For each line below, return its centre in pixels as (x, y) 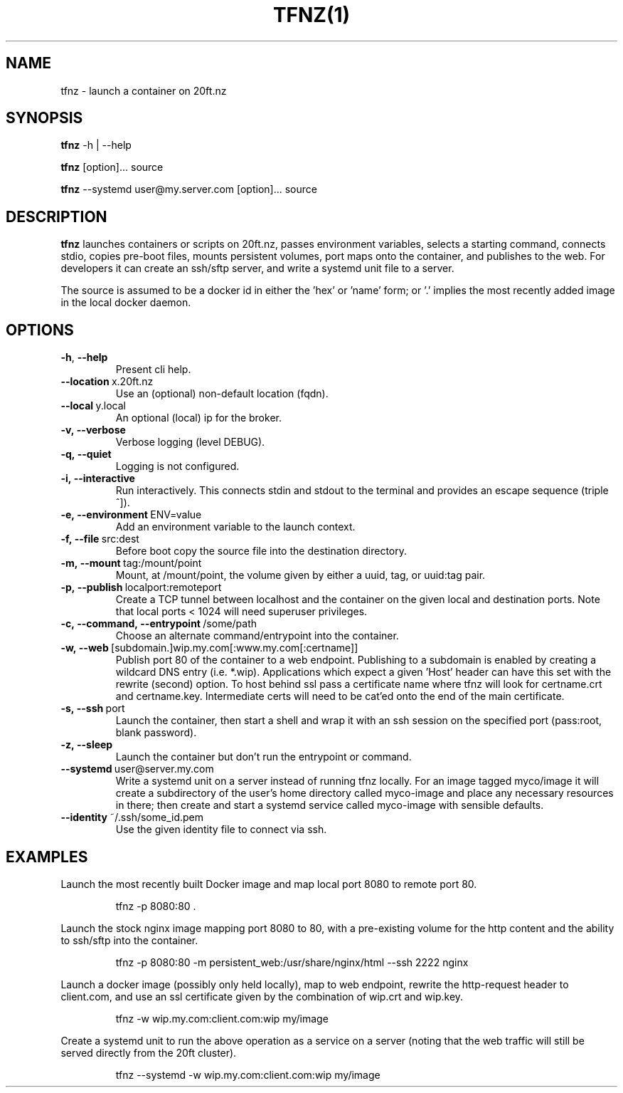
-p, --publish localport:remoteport (141, 587)
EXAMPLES (47, 857)
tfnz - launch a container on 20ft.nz (144, 90)
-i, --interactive (98, 478)
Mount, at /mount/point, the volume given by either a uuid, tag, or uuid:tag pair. (300, 575)
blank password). (156, 733)
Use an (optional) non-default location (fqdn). (222, 394)
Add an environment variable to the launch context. (235, 527)
